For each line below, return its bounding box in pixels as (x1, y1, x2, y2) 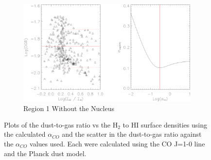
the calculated (4, 129, 46, 139)
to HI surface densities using (123, 119, 207, 129)
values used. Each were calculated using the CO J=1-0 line (30, 138, 205, 148)
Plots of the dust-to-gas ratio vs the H (4, 119, 118, 129)
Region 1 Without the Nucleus (23, 103, 114, 113)
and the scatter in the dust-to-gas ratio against (62, 129, 202, 139)
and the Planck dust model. (4, 148, 87, 158)
